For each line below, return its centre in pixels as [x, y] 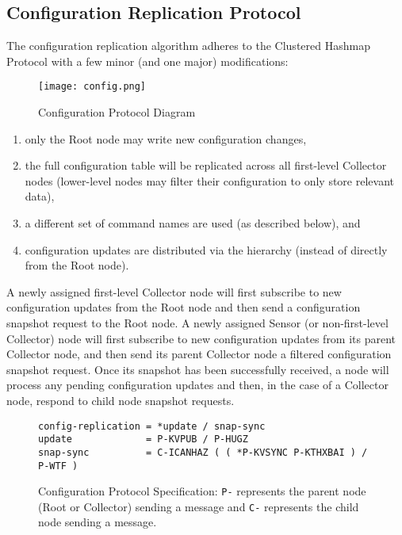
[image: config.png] [92, 87]
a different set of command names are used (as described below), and [193, 223]
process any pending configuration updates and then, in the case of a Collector [197, 385]
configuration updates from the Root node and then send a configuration [184, 307]
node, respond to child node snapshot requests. [121, 400]
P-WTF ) [58, 466]
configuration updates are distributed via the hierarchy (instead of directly [206, 249]
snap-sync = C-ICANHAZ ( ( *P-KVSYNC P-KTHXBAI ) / [203, 452]
